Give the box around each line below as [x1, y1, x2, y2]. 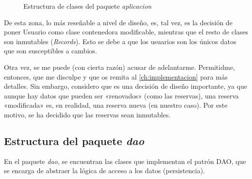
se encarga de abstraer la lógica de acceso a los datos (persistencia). [4, 165, 205, 176]
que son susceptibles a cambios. [4, 46, 97, 56]
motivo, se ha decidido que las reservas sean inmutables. [4, 109, 171, 119]
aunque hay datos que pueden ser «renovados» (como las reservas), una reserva [4, 90, 239, 100]
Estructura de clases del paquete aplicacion [23, 1, 151, 11]
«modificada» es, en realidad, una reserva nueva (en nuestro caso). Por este [4, 100, 228, 110]
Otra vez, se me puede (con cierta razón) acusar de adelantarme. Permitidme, [4, 62, 235, 72]
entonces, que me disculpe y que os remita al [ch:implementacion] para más [4, 71, 228, 81]
